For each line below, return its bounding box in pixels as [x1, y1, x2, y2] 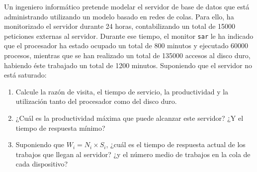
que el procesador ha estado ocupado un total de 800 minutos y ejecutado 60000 [4, 40, 249, 51]
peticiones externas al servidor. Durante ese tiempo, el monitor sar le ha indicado [4, 30, 254, 41]
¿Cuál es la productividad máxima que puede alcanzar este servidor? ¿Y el [15, 113, 244, 123]
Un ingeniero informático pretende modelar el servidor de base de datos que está [4, 1, 250, 11]
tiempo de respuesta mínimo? [15, 122, 105, 133]
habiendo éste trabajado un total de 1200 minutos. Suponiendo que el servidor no [4, 60, 252, 70]
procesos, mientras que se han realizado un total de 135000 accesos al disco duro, [4, 50, 251, 61]
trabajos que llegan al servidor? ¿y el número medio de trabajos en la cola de [15, 149, 251, 159]
